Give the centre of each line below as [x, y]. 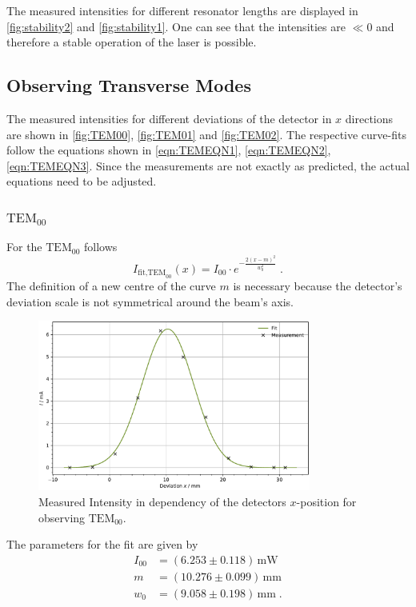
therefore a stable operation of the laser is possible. [132, 42]
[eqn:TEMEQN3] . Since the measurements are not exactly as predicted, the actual [208, 165]
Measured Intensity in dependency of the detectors [162, 501]
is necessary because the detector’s [318, 286]
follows [100, 247]
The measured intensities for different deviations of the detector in [169, 118]
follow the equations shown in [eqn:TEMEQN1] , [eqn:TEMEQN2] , [169, 150]
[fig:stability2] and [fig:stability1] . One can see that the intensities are [176, 26]
